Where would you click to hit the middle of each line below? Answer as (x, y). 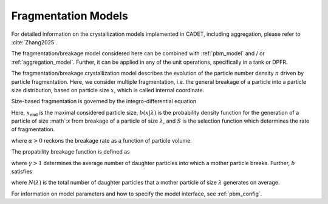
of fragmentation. (33, 129)
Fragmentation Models (70, 16)
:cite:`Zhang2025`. (34, 42)
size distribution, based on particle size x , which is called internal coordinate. (108, 90)
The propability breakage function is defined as (70, 152)
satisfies (22, 172)
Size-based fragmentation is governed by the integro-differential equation (104, 101)
